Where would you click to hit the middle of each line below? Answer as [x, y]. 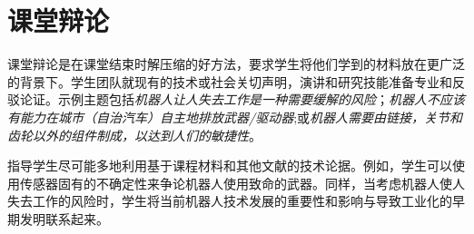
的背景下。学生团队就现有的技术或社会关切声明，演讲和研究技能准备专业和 [230, 81]
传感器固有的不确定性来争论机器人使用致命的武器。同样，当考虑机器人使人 [242, 183]
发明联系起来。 [64, 218]
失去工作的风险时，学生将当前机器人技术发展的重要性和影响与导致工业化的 [230, 201]
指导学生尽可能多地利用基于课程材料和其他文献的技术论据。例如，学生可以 [230, 166]
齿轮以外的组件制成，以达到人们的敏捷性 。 [134, 135]
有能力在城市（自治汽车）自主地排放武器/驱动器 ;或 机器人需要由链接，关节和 [235, 117]
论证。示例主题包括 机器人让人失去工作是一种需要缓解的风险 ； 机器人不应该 [242, 99]
